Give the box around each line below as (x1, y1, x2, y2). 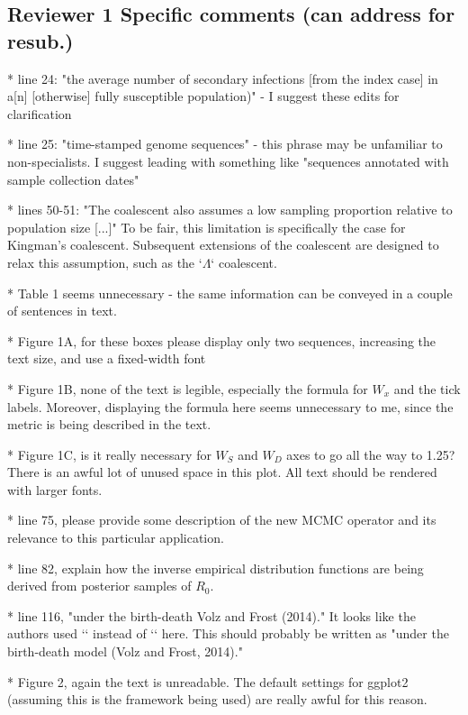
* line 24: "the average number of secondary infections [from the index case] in (7, 69, 438, 87)
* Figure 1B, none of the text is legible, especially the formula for (7, 379, 368, 398)
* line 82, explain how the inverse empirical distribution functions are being (7, 558, 424, 577)
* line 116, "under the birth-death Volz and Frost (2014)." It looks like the (7, 606, 416, 625)
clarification (7, 104, 72, 123)
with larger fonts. (7, 480, 103, 499)
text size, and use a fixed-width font (7, 349, 206, 368)
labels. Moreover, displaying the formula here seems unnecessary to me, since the (7, 397, 454, 416)
